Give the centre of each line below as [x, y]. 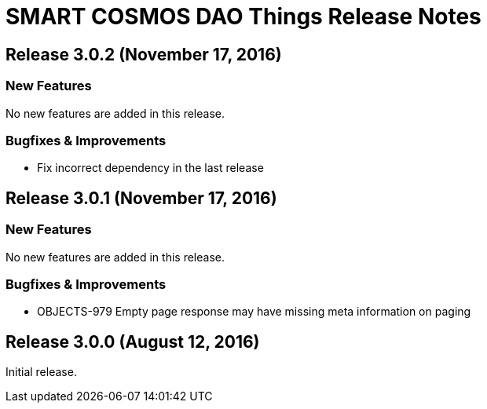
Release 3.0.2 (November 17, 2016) [144, 54]
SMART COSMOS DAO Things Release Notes [243, 16]
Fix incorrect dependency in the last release [150, 168]
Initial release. [41, 372]
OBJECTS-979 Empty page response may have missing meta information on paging [254, 312]
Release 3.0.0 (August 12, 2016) [133, 341]
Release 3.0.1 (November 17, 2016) [141, 198]
